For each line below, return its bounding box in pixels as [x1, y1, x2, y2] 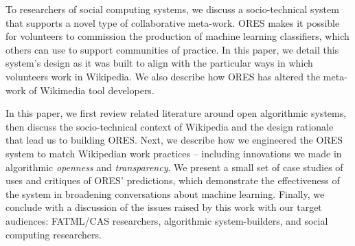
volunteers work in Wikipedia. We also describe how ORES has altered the [5, 69, 321, 83]
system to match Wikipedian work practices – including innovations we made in [5, 146, 342, 160]
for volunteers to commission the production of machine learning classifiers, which [5, 29, 350, 43]
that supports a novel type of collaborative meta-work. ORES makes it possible [5, 15, 340, 30]
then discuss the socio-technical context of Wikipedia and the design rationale [5, 119, 334, 133]
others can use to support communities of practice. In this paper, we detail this [5, 42, 339, 56]
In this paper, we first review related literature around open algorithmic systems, [5, 106, 347, 120]
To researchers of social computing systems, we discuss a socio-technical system [5, 2, 339, 16]
